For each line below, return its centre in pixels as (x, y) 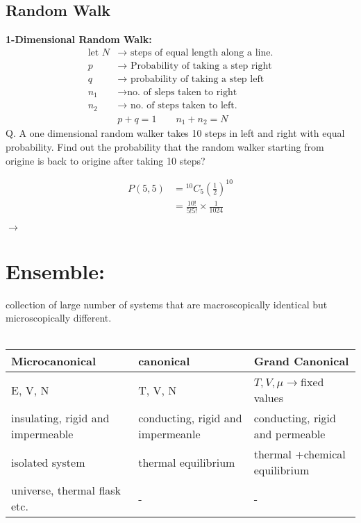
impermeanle (169, 434)
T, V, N (158, 390)
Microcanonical (54, 361)
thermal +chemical (300, 454)
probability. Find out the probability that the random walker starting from (165, 146)
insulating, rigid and (60, 418)
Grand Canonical (301, 361)
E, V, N (30, 390)
